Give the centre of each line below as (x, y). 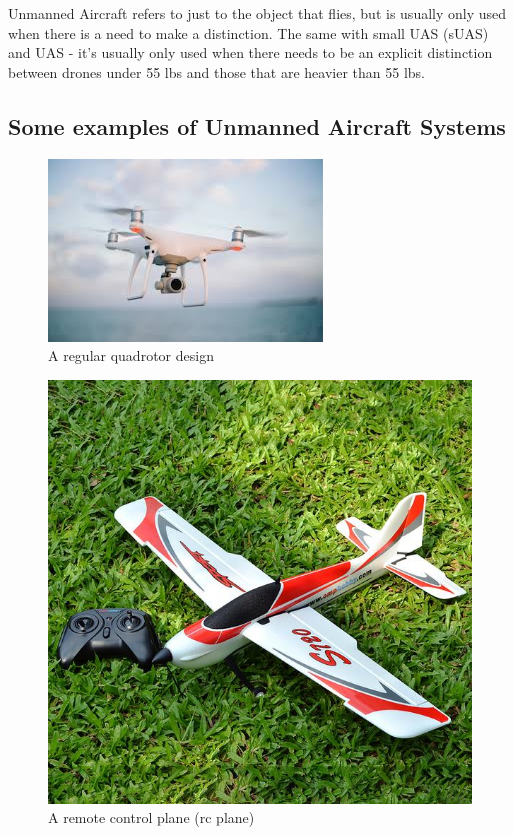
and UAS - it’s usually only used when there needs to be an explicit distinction (250, 52)
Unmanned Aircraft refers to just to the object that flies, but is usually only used (257, 13)
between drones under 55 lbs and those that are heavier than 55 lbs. (216, 71)
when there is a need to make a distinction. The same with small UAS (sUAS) (248, 32)
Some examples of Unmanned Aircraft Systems (257, 125)
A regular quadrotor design (131, 355)
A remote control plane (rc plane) (151, 817)
